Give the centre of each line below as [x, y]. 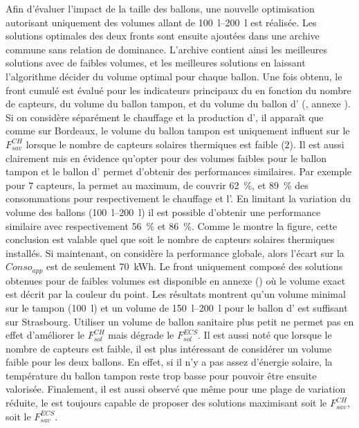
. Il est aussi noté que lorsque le [265, 335]
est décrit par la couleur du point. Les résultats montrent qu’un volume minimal [176, 294]
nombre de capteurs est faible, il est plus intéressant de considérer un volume [169, 348]
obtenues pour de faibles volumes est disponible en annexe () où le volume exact [176, 280]
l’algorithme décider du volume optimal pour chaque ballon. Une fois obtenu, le [174, 76]
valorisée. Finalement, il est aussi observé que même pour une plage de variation [176, 389]
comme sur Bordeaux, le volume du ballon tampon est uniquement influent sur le [178, 131]
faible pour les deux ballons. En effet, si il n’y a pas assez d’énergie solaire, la [169, 362]
